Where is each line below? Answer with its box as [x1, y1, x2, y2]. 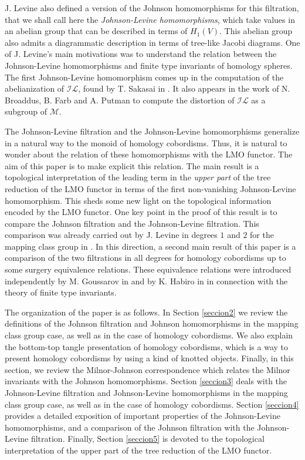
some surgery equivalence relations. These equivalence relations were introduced [5, 263, 292, 276]
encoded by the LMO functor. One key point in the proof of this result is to [5, 206, 277, 218]
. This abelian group [219, 25, 293, 37]
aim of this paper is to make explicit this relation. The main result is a [5, 159, 259, 172]
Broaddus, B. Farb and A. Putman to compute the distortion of [5, 93, 235, 106]
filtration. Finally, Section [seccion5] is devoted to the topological [30, 432, 265, 445]
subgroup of [5, 105, 48, 117]
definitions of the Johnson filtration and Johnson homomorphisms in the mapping [5, 317, 299, 330]
